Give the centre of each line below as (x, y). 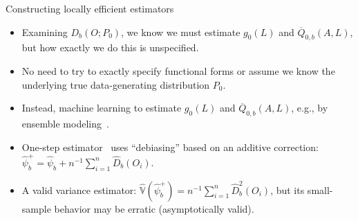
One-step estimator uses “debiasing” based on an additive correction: (170, 147)
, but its (288, 189)
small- (320, 189)
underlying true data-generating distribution (116, 84)
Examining (45, 32)
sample (36, 208)
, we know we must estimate (181, 32)
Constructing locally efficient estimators (90, 8)
